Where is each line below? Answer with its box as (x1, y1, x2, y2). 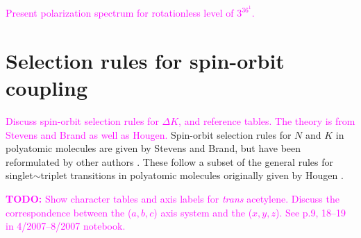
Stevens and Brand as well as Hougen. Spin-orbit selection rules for (6, 127, 292, 142)
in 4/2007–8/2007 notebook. (6, 219, 126, 233)
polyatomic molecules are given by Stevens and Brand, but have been (6, 141, 301, 155)
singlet (6, 168, 33, 182)
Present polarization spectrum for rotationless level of (6, 6, 234, 20)
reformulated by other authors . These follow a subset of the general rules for (6, 154, 333, 169)
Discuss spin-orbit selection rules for (6, 113, 159, 128)
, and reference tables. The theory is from (178, 113, 355, 128)
